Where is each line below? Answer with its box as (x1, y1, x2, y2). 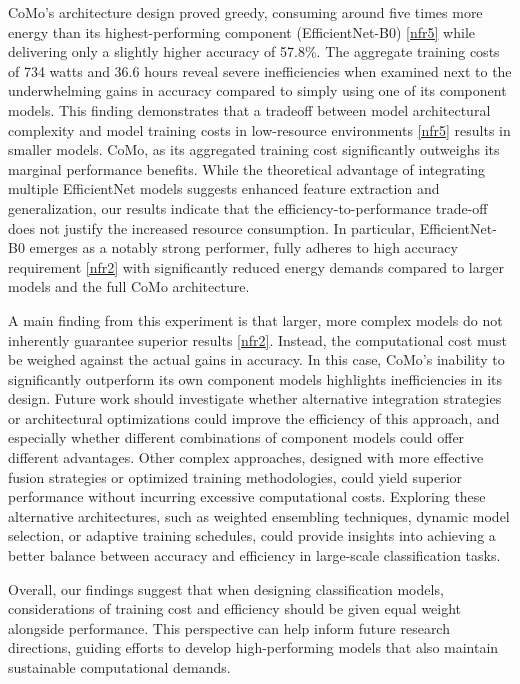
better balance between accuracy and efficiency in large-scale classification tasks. (8, 545, 501, 566)
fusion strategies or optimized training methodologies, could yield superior (8, 466, 463, 487)
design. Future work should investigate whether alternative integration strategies (8, 388, 502, 409)
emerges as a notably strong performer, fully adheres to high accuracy (29, 237, 458, 258)
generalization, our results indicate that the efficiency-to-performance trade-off (8, 197, 488, 218)
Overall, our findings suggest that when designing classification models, (8, 578, 444, 599)
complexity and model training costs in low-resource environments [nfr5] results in (8, 119, 511, 140)
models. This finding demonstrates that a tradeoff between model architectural (8, 99, 491, 120)
